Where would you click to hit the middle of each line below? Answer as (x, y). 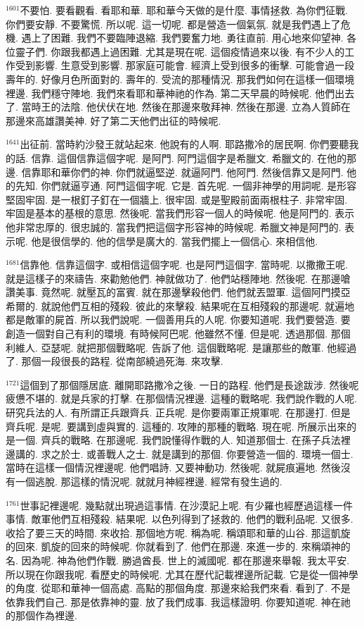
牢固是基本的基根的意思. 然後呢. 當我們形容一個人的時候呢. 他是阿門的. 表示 (180, 213)
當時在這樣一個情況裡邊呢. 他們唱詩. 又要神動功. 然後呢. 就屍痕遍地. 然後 (173, 467)
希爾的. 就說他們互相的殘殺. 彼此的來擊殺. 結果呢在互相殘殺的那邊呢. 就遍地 (180, 305)
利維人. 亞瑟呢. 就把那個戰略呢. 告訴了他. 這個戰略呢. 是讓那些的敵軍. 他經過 (181, 347)
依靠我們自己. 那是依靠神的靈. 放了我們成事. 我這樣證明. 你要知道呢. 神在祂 (178, 601)
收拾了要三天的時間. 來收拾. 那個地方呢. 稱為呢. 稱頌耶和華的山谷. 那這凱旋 (178, 532)
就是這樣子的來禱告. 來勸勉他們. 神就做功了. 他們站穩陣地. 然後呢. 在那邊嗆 (178, 278)
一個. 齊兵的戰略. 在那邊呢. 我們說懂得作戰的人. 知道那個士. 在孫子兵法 (178, 440)
